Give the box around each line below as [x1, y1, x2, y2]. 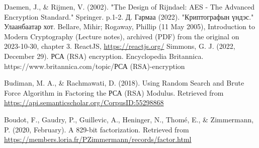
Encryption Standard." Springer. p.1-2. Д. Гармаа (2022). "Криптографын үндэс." [4, 11, 254, 22]
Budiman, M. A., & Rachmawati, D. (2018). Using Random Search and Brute [4, 78, 244, 88]
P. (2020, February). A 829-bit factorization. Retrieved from [4, 124, 189, 134]
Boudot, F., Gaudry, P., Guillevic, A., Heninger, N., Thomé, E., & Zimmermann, [4, 114, 254, 124]
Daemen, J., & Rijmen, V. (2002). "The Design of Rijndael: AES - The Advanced [4, 2, 255, 12]
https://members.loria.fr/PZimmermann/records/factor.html [4, 134, 192, 144]
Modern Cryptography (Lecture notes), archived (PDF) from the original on [4, 31, 239, 41]
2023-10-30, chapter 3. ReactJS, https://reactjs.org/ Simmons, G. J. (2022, [4, 41, 235, 51]
